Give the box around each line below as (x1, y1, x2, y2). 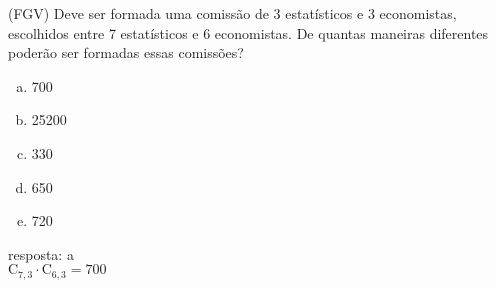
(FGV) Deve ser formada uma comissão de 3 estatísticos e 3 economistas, (8, 3, 457, 23)
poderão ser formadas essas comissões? (8, 42, 244, 63)
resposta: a (8, 243, 74, 264)
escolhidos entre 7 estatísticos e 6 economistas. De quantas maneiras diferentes (8, 22, 489, 43)
